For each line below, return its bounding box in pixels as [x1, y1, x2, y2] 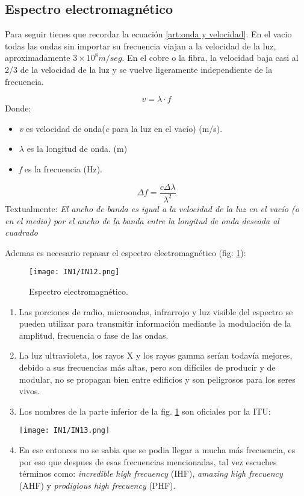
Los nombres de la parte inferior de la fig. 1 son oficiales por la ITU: [19, 404, 271, 417]
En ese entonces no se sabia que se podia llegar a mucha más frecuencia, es [19, 443, 296, 456]
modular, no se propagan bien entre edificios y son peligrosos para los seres [19, 372, 296, 385]
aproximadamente [5, 51, 70, 64]
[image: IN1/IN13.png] [19, 426, 110, 435]
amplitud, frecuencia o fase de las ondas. [19, 328, 169, 341]
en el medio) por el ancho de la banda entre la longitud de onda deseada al [5, 214, 279, 227]
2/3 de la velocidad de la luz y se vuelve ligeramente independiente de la [5, 63, 273, 75]
